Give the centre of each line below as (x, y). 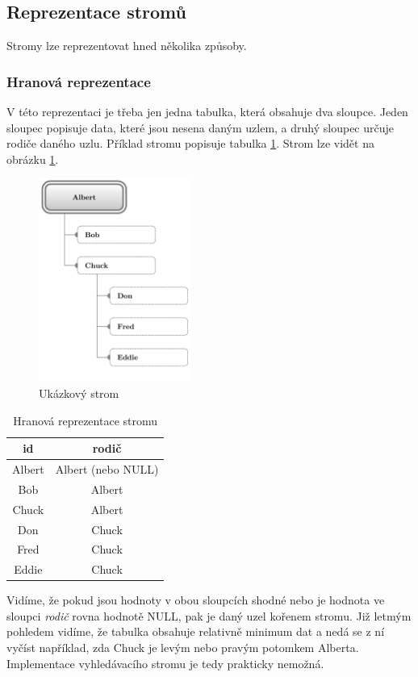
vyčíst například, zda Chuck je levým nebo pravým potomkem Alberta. (183, 648)
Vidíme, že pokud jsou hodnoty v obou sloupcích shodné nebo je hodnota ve (196, 600)
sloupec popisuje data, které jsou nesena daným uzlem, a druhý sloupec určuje (201, 127)
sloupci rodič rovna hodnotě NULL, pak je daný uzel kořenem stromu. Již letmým (209, 615)
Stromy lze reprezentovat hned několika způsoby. (127, 46)
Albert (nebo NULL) (107, 468)
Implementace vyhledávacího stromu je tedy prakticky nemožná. (165, 663)
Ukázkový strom (79, 393)
